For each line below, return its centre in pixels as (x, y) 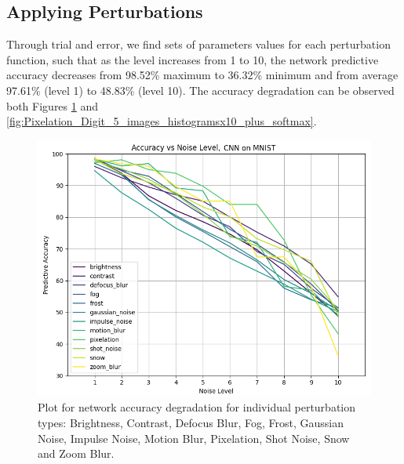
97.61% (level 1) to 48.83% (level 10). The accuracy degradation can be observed (200, 90)
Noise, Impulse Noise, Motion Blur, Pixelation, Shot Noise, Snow (194, 438)
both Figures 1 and (53, 105)
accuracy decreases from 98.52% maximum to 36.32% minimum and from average (202, 75)
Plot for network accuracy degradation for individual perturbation (197, 407)
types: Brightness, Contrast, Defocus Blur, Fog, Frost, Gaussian (191, 422)
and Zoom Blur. (76, 453)
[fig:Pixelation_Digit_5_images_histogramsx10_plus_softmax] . (162, 121)
